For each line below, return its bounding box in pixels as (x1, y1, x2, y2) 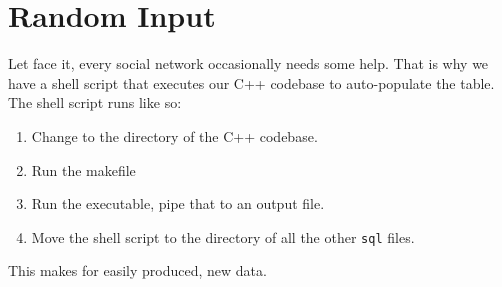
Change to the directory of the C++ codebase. (31, 125, 318, 146)
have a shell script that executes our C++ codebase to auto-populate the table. (8, 72, 495, 93)
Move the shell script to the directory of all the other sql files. (31, 226, 415, 247)
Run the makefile (31, 159, 136, 180)
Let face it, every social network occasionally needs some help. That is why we (8, 53, 489, 74)
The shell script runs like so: (8, 92, 182, 113)
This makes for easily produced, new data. (8, 260, 267, 281)
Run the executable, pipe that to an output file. (31, 193, 325, 214)
